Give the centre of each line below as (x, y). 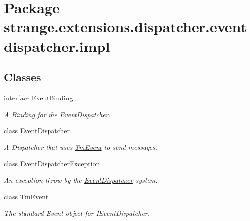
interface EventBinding (38, 97)
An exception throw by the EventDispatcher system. (81, 180)
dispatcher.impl (57, 46)
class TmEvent (26, 196)
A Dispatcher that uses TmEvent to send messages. (81, 147)
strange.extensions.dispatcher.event (125, 27)
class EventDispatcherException (52, 163)
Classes (23, 77)
